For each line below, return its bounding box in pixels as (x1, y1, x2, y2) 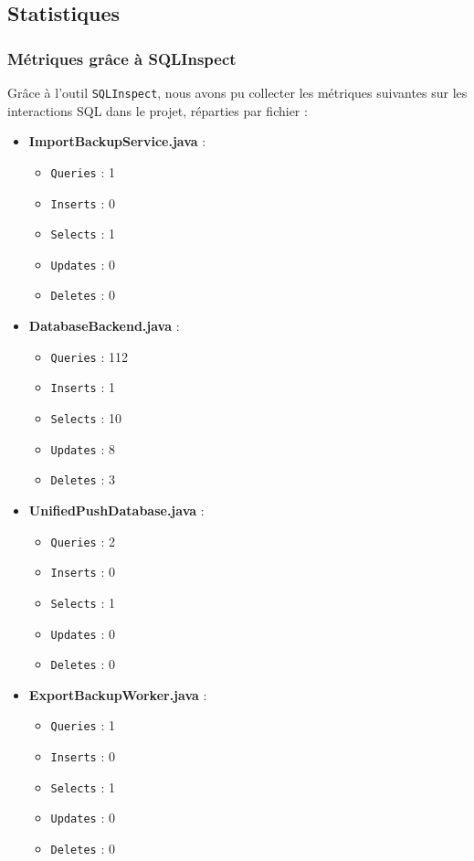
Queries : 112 (50, 346, 128, 366)
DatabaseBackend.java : (28, 316, 180, 335)
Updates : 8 (50, 439, 115, 458)
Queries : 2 (50, 531, 115, 550)
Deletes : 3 (50, 470, 115, 489)
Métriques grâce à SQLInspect (7, 47, 237, 69)
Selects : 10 (50, 409, 121, 428)
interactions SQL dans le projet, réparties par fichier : (7, 101, 308, 120)
